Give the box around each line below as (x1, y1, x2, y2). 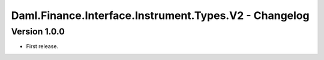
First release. (26, 43, 59, 50)
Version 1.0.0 (11, 26, 65, 37)
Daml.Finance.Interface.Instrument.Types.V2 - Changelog (11, 9, 310, 22)
